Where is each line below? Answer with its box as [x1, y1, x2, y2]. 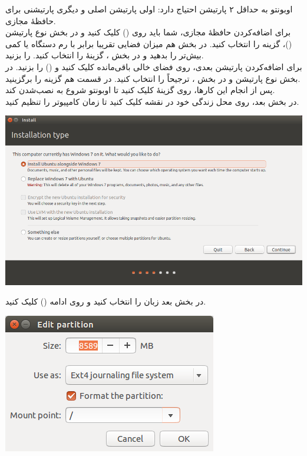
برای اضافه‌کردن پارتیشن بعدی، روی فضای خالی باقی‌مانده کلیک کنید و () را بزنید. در [5, 60, 302, 72]
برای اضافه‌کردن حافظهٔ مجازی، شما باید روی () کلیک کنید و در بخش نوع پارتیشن [5, 26, 291, 38]
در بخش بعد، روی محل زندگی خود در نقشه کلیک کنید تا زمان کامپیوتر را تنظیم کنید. [5, 95, 299, 107]
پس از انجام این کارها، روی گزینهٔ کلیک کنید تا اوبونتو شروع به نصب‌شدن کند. [5, 84, 275, 96]
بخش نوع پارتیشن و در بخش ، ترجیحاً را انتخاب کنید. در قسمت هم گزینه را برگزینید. [5, 72, 301, 84]
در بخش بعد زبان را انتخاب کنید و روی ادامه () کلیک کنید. [5, 295, 206, 308]
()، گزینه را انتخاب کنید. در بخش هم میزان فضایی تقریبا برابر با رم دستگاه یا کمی [5, 37, 292, 49]
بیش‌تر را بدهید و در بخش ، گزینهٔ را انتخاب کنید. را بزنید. [5, 49, 204, 61]
